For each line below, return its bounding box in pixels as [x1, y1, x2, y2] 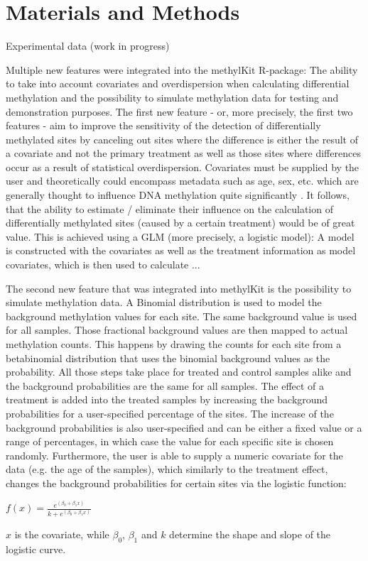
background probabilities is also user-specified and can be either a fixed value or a [6, 420, 362, 435]
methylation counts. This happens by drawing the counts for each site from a [6, 337, 342, 351]
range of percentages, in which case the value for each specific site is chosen [6, 434, 334, 449]
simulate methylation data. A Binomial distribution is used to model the [6, 295, 322, 310]
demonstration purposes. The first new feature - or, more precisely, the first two [6, 104, 353, 119]
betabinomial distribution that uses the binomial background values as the [6, 350, 330, 365]
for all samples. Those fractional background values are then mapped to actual [6, 322, 348, 337]
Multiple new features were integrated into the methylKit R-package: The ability [6, 62, 358, 77]
